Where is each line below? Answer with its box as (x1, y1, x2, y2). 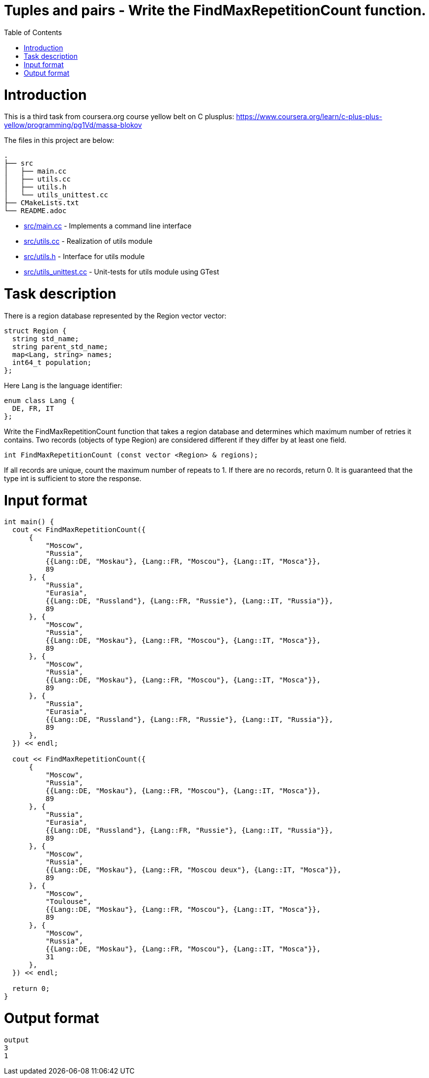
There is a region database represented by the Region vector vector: (4, 311, 227, 320)
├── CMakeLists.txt (4, 199, 79, 207)
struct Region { (4, 326, 67, 335)
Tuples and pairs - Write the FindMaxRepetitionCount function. (4, 2, 426, 19)
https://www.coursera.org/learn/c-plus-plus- (236, 112, 383, 121)
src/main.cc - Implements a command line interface (24, 222, 192, 230)
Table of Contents (4, 28, 62, 37)
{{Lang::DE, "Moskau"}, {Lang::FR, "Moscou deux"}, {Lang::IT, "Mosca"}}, (45, 866, 342, 874)
